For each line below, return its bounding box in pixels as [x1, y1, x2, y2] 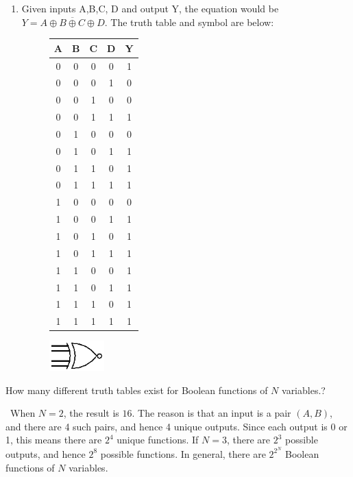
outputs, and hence [5, 446, 86, 461]
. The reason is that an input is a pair [132, 406, 291, 420]
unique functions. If [117, 432, 199, 447]
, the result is [63, 406, 119, 420]
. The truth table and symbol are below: [104, 14, 274, 29]
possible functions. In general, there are [100, 446, 266, 461]
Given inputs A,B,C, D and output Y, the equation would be [21, 1, 279, 15]
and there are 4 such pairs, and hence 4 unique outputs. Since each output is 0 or [5, 419, 348, 433]
